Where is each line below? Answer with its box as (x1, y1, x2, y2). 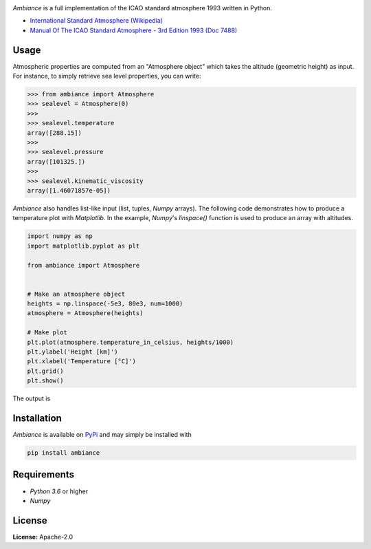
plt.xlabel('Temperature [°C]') (27, 358, 137, 365)
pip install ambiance (27, 449, 100, 457)
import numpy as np (27, 233, 93, 240)
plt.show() (27, 377, 64, 385)
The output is (12, 394, 51, 402)
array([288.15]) (27, 129, 82, 137)
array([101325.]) (27, 158, 86, 165)
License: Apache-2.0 (12, 532, 74, 541)
